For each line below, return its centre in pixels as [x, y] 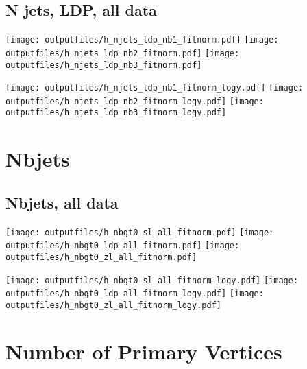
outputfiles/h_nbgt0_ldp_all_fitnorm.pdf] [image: [123, 246]
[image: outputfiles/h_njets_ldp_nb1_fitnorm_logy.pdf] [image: [155, 88]
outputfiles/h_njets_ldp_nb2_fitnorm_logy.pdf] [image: [135, 101]
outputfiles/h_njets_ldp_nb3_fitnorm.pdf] [104, 65]
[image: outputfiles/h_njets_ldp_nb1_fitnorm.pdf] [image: [142, 40]
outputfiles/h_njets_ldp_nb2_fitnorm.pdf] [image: [123, 53]
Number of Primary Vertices [144, 351]
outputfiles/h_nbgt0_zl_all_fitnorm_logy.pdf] [113, 305]
